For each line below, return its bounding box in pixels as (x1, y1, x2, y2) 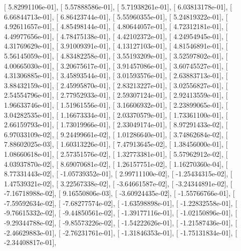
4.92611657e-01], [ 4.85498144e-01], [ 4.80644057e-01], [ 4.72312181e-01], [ (4, 21, 228, 32)
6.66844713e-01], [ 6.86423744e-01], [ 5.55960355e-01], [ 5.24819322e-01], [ (4, 11, 228, 22)
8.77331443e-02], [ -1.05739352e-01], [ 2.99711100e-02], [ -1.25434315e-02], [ (4, 168, 232, 179)
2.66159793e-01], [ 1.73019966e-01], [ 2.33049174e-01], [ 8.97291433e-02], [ (4, 119, 228, 130)
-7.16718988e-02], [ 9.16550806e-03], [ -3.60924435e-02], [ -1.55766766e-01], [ (4, 188, 235, 198)
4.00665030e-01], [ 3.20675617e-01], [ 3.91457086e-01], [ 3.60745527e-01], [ (4, 60, 228, 71)
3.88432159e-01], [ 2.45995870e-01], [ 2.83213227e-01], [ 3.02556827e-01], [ (4, 80, 228, 90)
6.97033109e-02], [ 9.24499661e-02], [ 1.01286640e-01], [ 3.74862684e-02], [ (4, 129, 228, 139)
